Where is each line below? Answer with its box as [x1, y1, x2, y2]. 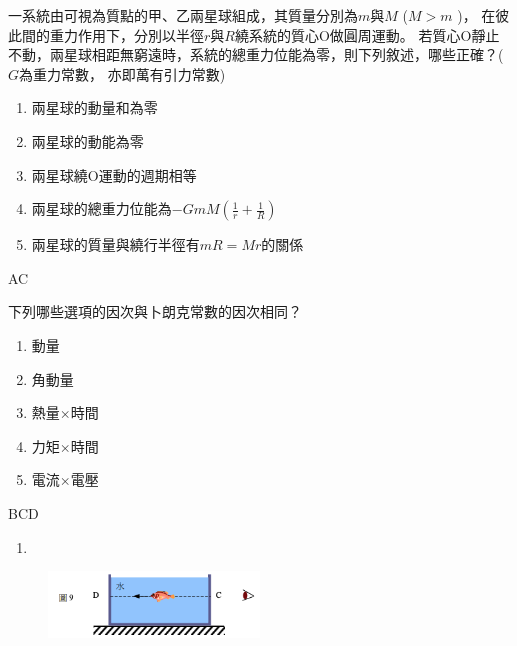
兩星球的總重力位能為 [31, 198, 172, 219]
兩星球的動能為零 [31, 130, 144, 151]
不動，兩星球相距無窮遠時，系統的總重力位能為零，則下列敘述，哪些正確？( [8, 44, 504, 65]
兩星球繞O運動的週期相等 [31, 164, 197, 185]
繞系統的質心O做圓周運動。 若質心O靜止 [234, 24, 500, 45]
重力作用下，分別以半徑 [49, 24, 204, 45]
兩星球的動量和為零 [31, 97, 158, 118]
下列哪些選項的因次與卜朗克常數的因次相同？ [8, 301, 302, 322]
